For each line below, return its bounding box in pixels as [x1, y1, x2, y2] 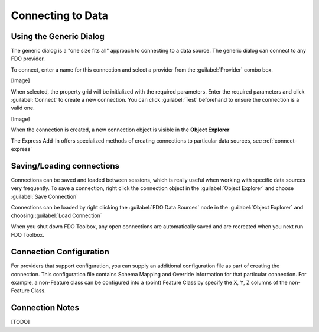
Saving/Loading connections [11, 160, 120, 171]
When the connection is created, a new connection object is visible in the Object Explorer [11, 126, 230, 133]
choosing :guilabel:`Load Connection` [11, 212, 103, 219]
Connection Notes [11, 302, 80, 313]
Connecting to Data [11, 9, 109, 22]
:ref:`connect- [263, 137, 297, 144]
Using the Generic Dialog [11, 31, 105, 41]
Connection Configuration [11, 247, 109, 257]
